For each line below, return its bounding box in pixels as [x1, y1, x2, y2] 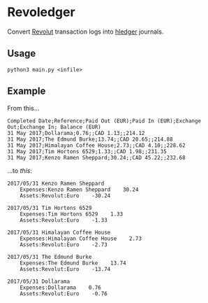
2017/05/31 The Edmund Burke [7, 253, 92, 260]
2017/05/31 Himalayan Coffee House [7, 229, 111, 236]
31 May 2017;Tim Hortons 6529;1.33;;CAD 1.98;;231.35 [7, 148, 168, 155]
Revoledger [7, 4, 75, 20]
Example [7, 85, 46, 97]
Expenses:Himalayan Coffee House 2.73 [20, 235, 142, 242]
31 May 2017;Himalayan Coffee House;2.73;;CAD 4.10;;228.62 [7, 141, 186, 149]
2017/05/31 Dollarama [7, 278, 70, 285]
